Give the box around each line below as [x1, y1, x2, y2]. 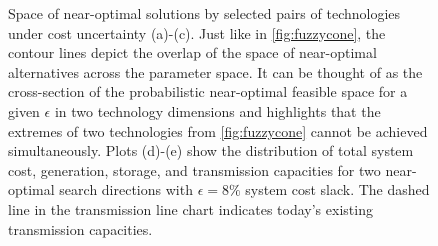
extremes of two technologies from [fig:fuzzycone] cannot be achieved [8, 120, 428, 141]
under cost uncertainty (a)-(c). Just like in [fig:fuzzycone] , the [8, 22, 386, 43]
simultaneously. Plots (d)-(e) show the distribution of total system [8, 140, 414, 161]
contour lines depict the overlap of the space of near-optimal [8, 42, 377, 63]
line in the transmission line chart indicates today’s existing [8, 198, 373, 219]
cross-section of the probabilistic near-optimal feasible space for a [8, 81, 408, 102]
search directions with [59, 179, 193, 200]
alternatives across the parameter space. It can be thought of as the [8, 61, 423, 82]
